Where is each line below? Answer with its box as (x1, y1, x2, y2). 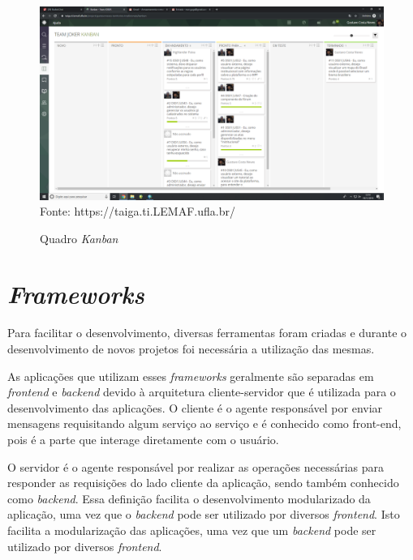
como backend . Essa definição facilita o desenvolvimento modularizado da (7, 489, 371, 507)
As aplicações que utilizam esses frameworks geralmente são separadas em (7, 367, 374, 384)
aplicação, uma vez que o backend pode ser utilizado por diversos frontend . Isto (7, 506, 400, 523)
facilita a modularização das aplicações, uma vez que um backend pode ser (7, 521, 376, 538)
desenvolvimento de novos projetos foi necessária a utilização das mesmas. (7, 340, 375, 357)
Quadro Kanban (40, 229, 118, 246)
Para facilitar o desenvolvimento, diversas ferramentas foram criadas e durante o (7, 324, 407, 341)
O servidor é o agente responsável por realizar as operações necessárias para (7, 458, 385, 475)
